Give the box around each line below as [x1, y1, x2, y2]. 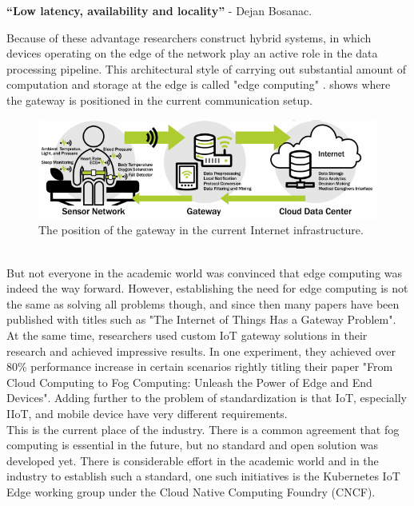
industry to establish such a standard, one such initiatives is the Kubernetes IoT [6, 468, 400, 484]
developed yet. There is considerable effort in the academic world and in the [6, 452, 379, 468]
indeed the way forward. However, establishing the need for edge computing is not [6, 280, 408, 297]
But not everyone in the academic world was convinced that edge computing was [6, 264, 403, 281]
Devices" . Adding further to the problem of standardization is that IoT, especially [6, 389, 407, 406]
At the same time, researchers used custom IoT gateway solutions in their [6, 327, 368, 344]
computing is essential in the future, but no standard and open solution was [6, 436, 378, 453]
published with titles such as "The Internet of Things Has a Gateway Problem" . [6, 311, 396, 328]
